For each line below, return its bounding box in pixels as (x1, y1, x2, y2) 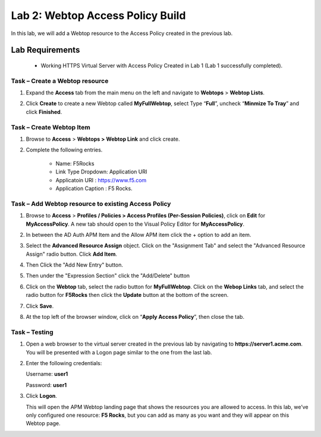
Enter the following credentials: (26, 359, 102, 366)
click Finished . (26, 108, 62, 115)
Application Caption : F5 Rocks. (55, 185, 133, 192)
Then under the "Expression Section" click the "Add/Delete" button (26, 272, 190, 279)
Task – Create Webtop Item (11, 123, 90, 131)
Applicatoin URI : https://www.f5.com (55, 176, 147, 183)
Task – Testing (11, 328, 53, 336)
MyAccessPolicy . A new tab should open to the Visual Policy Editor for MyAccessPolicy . (26, 220, 245, 227)
